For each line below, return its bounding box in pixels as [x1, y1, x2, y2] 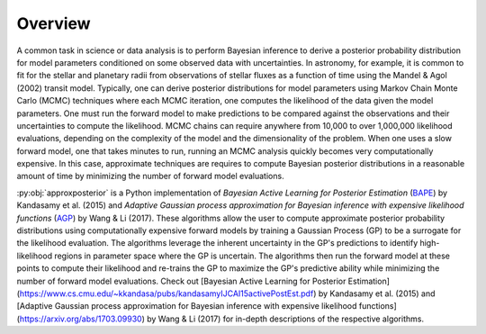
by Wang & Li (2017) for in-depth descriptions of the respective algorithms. [147, 313, 425, 324]
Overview [16, 14, 91, 33]
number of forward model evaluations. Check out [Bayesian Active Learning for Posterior [16, 275, 346, 286]
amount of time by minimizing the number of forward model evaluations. [16, 171, 284, 182]
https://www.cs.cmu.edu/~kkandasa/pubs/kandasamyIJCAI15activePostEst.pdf [19, 288, 314, 299]
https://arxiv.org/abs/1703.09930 [19, 313, 143, 324]
